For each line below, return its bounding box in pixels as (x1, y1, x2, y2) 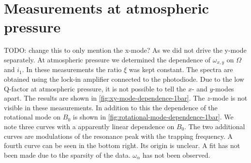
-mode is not (210, 93, 248, 103)
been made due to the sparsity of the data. (4, 149, 131, 160)
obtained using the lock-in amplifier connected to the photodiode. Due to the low (4, 74, 244, 84)
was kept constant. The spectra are (129, 64, 233, 74)
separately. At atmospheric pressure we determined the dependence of (4, 54, 211, 64)
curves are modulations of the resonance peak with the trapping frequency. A (4, 131, 233, 141)
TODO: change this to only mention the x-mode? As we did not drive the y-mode (4, 45, 247, 55)
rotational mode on (4, 112, 61, 122)
